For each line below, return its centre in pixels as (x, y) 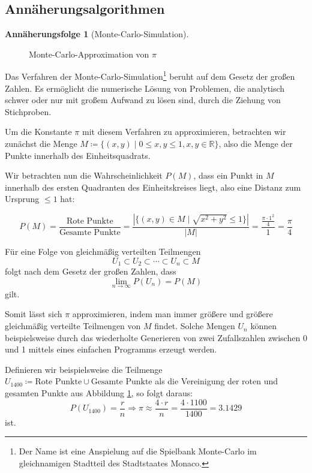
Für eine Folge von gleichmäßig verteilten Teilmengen (103, 251)
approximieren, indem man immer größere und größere (172, 314)
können (263, 326)
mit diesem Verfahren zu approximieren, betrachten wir (184, 132)
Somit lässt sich (34, 314)
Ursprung (22, 199)
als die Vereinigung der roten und (217, 381)
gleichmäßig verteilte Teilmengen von (73, 326)
